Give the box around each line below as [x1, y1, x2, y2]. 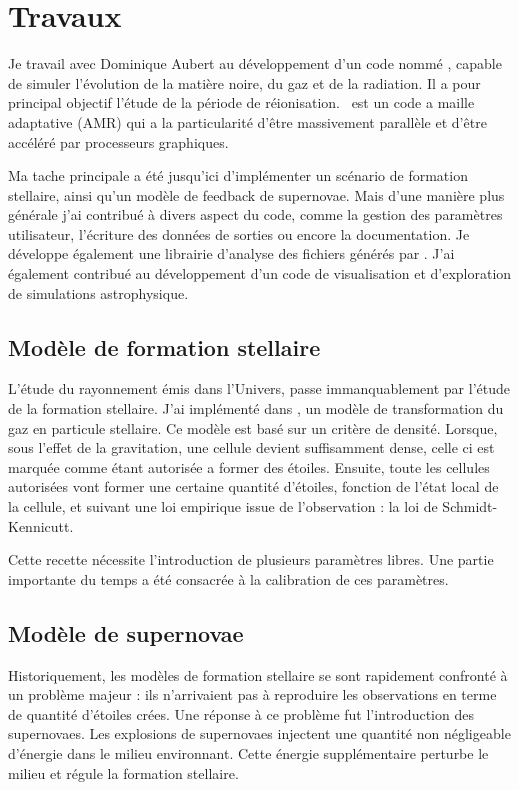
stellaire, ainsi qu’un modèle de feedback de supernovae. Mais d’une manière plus [8, 184, 505, 205]
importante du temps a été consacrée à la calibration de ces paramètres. [8, 568, 449, 589]
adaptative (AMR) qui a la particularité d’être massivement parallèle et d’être [8, 111, 487, 132]
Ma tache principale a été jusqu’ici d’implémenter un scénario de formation [8, 165, 468, 186]
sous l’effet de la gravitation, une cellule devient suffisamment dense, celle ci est [8, 437, 495, 458]
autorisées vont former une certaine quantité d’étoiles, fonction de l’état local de [8, 476, 499, 497]
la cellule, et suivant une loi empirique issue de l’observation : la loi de [8, 496, 438, 517]
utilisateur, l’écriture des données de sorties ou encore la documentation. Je [8, 223, 470, 244]
